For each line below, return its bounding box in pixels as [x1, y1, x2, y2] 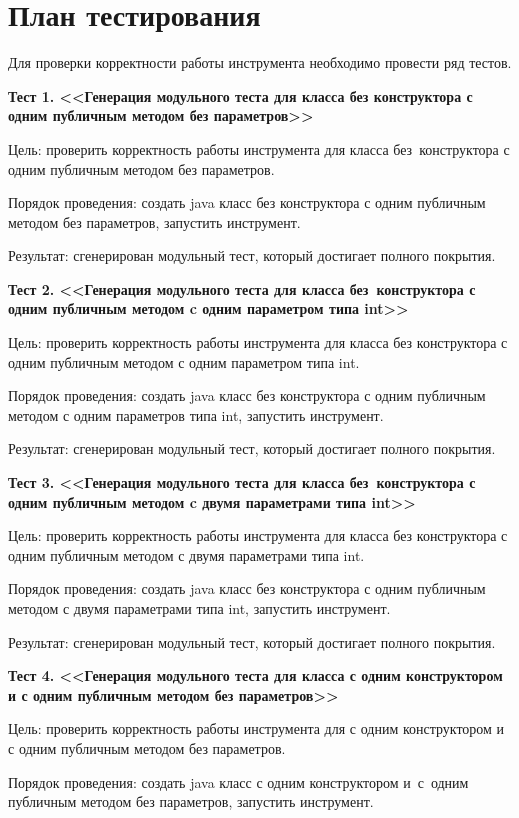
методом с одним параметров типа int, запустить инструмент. [8, 404, 384, 425]
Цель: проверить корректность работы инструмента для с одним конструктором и [8, 718, 505, 739]
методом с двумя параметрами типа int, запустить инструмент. [8, 598, 391, 618]
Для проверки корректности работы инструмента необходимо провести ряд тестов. [8, 52, 512, 73]
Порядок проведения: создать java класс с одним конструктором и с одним [8, 771, 469, 792]
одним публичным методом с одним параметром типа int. [8, 351, 360, 372]
